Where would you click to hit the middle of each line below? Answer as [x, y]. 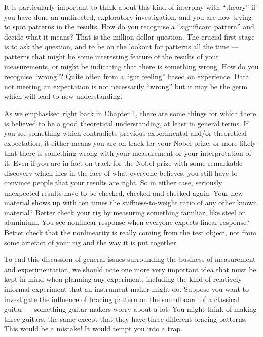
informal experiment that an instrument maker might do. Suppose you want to [126, 289]
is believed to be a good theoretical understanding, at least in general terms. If [126, 123]
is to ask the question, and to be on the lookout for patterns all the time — [121, 46]
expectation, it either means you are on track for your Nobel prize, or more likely [130, 143]
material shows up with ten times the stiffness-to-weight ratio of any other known [131, 202]
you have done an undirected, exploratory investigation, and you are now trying [128, 16]
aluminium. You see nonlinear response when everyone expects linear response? [127, 222]
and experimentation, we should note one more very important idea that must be [130, 269]
